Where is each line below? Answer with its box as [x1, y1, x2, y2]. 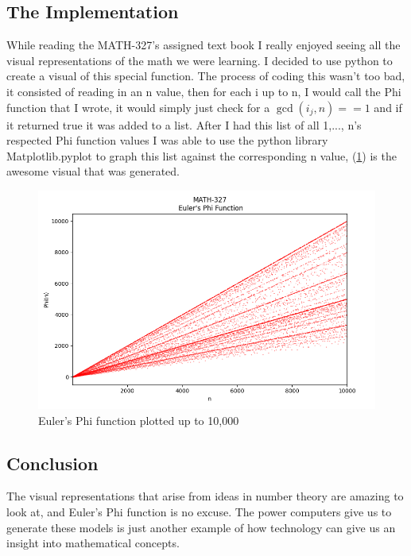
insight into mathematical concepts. [6, 535, 180, 551]
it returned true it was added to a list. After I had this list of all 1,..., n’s [6, 116, 362, 133]
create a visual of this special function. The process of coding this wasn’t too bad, [6, 68, 405, 84]
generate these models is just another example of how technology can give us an [6, 519, 396, 535]
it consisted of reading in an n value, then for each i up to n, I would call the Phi [6, 83, 401, 99]
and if [374, 98, 402, 115]
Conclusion [6, 450, 99, 475]
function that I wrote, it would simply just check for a [6, 98, 270, 115]
